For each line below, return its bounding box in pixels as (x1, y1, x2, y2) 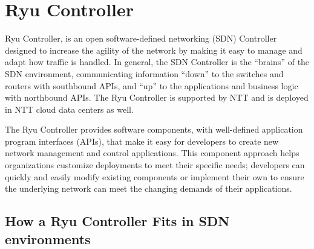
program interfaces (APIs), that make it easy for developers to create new (5, 134, 279, 147)
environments (5, 229, 91, 248)
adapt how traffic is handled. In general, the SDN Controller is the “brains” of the (5, 55, 310, 68)
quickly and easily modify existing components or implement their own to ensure (5, 170, 304, 183)
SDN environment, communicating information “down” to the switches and (5, 67, 284, 80)
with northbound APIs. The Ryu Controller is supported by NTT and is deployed (5, 91, 309, 104)
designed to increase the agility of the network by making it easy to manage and (5, 43, 303, 56)
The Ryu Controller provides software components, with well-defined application (5, 123, 303, 136)
